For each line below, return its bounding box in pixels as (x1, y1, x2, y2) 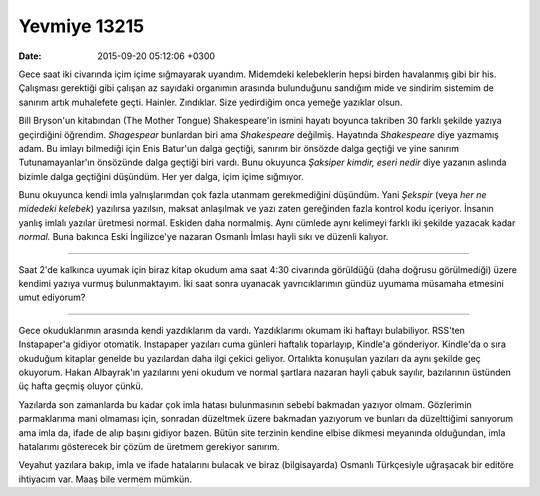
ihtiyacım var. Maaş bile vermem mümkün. (18, 473, 193, 485)
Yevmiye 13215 (18, 15, 145, 37)
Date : (18, 50, 42, 62)
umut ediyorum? (18, 291, 86, 304)
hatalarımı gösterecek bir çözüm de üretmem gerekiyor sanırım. (18, 440, 280, 452)
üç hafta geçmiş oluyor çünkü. (18, 380, 144, 392)
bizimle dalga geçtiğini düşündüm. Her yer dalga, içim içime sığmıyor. (18, 170, 304, 182)
